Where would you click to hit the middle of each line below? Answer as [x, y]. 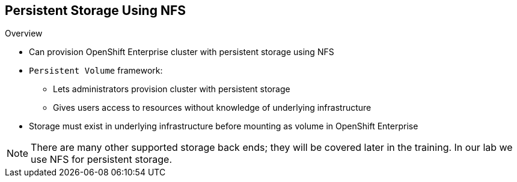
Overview [24, 34]
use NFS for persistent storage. [102, 160]
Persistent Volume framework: [96, 71]
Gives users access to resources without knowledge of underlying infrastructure [212, 108]
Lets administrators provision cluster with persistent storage [172, 89]
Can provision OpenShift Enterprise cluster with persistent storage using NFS [182, 52]
